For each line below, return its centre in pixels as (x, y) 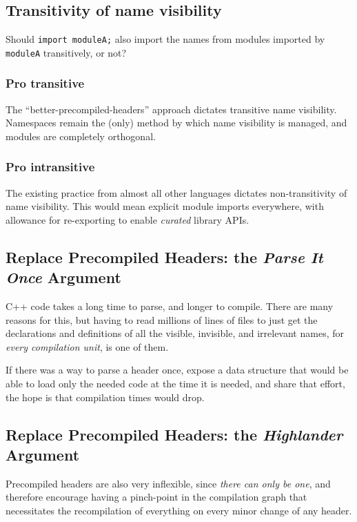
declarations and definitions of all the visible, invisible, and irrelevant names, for (175, 333)
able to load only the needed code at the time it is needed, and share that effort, (175, 384)
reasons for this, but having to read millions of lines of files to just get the (162, 319)
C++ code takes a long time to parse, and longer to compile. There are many (170, 306)
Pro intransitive (50, 167)
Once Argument (63, 277)
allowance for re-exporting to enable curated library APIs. (127, 219)
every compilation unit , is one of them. (87, 346)
